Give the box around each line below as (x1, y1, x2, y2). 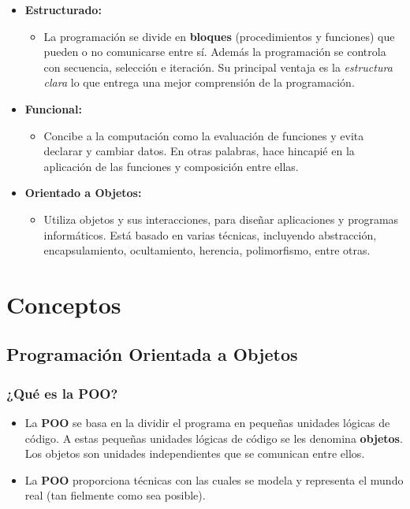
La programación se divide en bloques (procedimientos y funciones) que (43, 28, 395, 44)
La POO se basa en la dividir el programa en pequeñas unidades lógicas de (24, 414, 390, 431)
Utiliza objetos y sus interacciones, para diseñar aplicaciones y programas (43, 210, 399, 227)
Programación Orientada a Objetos (6, 342, 298, 366)
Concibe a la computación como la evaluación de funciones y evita (43, 127, 364, 143)
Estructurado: (24, 2, 102, 17)
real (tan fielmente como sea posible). (24, 487, 206, 503)
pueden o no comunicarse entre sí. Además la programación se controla (43, 43, 386, 60)
